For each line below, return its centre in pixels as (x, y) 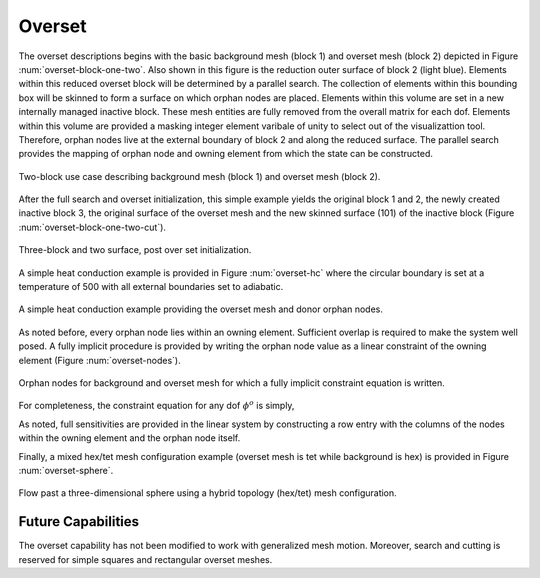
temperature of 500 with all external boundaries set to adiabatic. (151, 287)
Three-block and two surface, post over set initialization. (135, 250)
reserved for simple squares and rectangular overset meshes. (145, 559)
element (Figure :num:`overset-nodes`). (99, 360)
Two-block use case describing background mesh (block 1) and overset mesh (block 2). (199, 176)
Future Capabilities (79, 521)
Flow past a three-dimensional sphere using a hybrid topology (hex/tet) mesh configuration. (207, 493)
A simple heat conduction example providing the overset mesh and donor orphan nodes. (201, 309)
